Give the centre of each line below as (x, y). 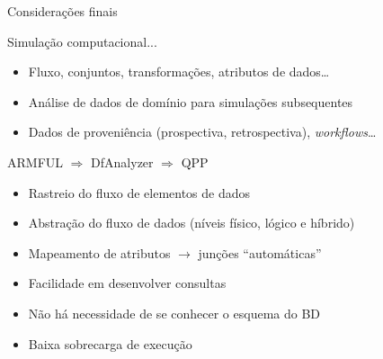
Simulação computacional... (82, 41)
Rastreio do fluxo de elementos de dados (139, 192)
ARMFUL (36, 162)
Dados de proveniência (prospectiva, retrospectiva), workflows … (202, 132)
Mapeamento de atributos (99, 252)
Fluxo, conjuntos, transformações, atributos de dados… (179, 72)
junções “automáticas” (260, 252)
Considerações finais (62, 11)
